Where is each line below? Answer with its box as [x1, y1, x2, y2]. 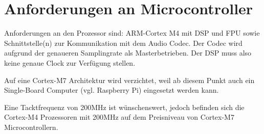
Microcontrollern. [4, 121, 58, 132]
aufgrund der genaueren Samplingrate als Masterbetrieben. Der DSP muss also [4, 47, 252, 58]
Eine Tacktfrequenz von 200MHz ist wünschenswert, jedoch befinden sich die [4, 101, 245, 112]
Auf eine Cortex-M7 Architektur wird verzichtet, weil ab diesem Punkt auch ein [4, 74, 255, 85]
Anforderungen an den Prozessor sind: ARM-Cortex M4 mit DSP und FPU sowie [4, 28, 260, 38]
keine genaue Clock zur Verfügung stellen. [4, 57, 136, 68]
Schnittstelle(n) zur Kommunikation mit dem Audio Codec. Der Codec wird [4, 37, 243, 48]
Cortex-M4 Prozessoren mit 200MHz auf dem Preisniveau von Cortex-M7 [4, 112, 234, 122]
